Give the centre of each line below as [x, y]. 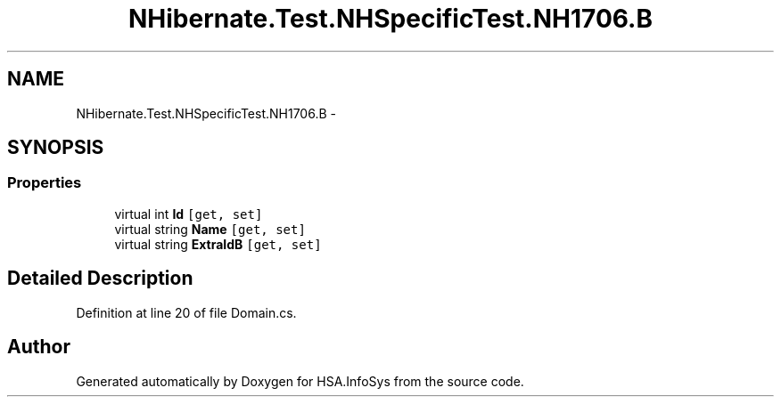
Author [39, 347]
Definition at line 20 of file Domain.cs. [186, 312]
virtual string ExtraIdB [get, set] [218, 244]
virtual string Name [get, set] [210, 229]
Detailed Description [100, 279]
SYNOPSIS [56, 148]
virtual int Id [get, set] [189, 214]
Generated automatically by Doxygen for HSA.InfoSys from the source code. [300, 381]
